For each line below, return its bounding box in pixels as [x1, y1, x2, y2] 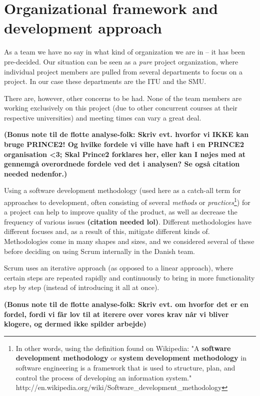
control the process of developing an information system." [15, 372, 192, 382]
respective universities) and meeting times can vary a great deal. [4, 112, 201, 122]
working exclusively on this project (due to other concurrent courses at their [4, 102, 237, 113]
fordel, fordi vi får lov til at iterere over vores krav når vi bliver [4, 308, 229, 319]
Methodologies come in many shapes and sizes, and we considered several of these [4, 236, 254, 246]
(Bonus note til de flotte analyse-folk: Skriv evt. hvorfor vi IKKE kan [4, 129, 249, 139]
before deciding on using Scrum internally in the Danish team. [4, 245, 195, 256]
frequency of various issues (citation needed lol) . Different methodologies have [4, 216, 251, 226]
